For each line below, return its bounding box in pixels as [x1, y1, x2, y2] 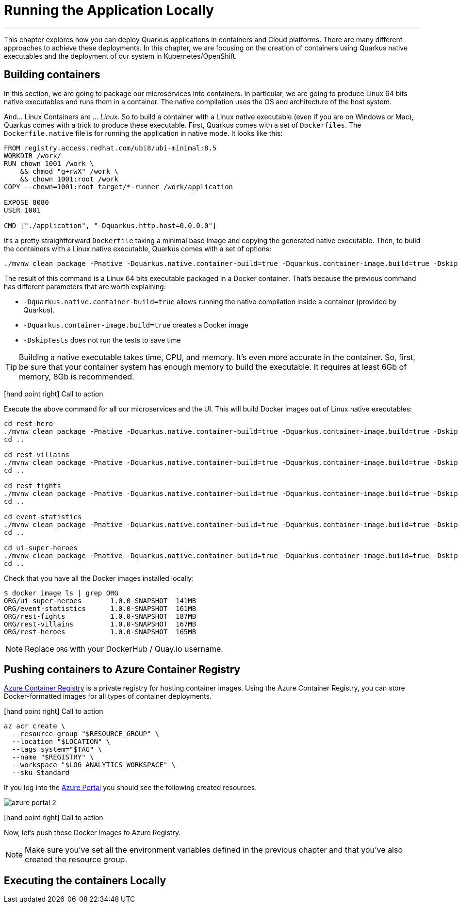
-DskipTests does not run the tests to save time [23, 335, 181, 344]
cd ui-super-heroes [4, 544, 78, 552]
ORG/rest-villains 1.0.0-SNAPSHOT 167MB [4, 620, 196, 628]
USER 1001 [4, 206, 41, 214]
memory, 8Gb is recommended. [19, 371, 134, 381]
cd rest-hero [4, 419, 53, 428]
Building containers [4, 68, 100, 81]
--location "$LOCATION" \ [12, 738, 111, 746]
